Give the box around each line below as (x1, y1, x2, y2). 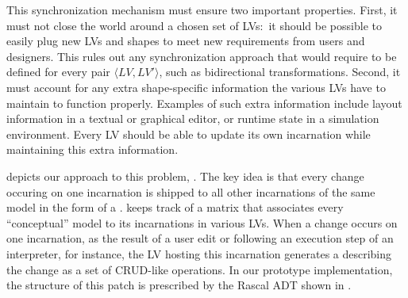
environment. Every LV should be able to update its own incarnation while (6, 125, 371, 142)
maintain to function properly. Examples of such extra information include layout (6, 94, 402, 111)
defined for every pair (6, 63, 110, 80)
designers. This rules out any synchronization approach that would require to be (6, 48, 397, 64)
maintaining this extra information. (6, 141, 179, 158)
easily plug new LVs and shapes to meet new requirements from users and (6, 32, 365, 49)
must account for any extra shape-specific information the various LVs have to (6, 78, 386, 95)
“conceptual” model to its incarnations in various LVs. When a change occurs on (6, 214, 398, 231)
